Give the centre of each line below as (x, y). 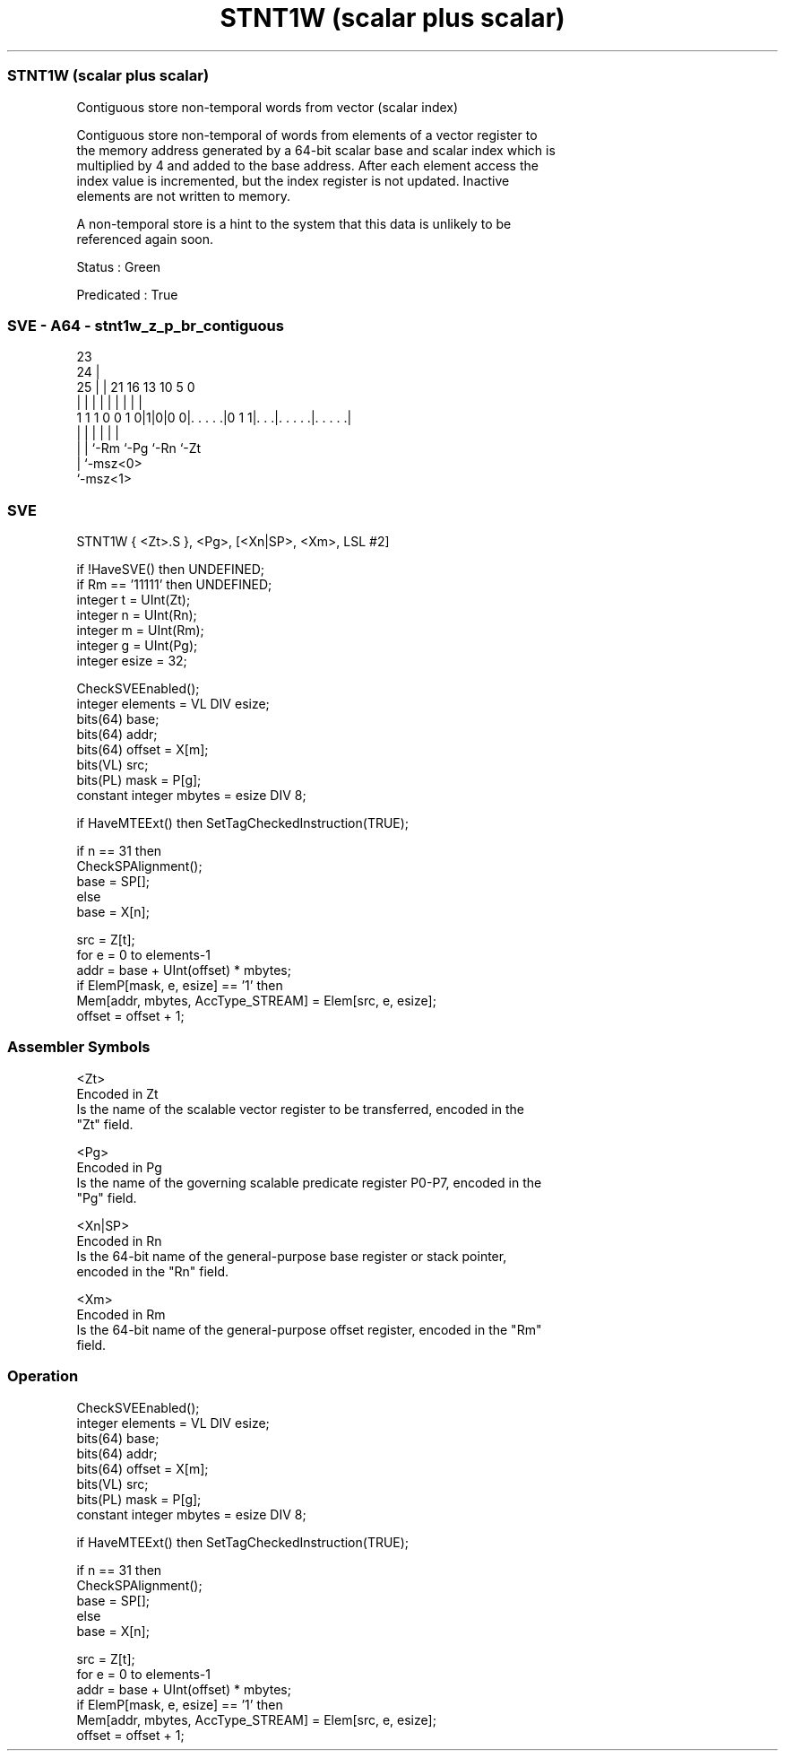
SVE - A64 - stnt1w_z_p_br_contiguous (146, 325)
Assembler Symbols (79, 1047)
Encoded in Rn (119, 1240)
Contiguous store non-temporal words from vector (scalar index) (267, 107)
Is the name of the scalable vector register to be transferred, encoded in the (300, 1109)
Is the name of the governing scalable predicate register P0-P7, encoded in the (309, 1182)
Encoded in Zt (117, 1093)
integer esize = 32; (132, 661)
